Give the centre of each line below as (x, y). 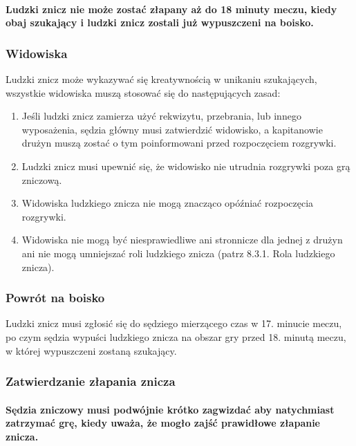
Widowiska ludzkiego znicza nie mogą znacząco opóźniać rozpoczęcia (168, 203)
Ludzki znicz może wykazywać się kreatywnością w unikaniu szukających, (161, 79)
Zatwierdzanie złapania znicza (91, 381)
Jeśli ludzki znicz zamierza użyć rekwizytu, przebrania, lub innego (161, 116)
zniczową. (42, 179)
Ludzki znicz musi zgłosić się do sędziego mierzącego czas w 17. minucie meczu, (174, 323)
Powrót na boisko (55, 298)
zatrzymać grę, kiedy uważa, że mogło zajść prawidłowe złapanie (163, 423)
